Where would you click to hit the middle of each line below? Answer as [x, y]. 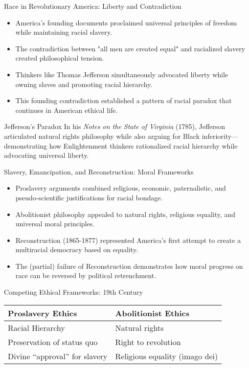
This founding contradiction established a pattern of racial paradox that [124, 100]
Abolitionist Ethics [152, 313]
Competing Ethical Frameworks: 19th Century [74, 292]
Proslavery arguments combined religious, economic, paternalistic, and [121, 188]
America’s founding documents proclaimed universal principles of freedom [126, 22]
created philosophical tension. [60, 58]
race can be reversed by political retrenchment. [86, 275]
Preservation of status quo [53, 342]
